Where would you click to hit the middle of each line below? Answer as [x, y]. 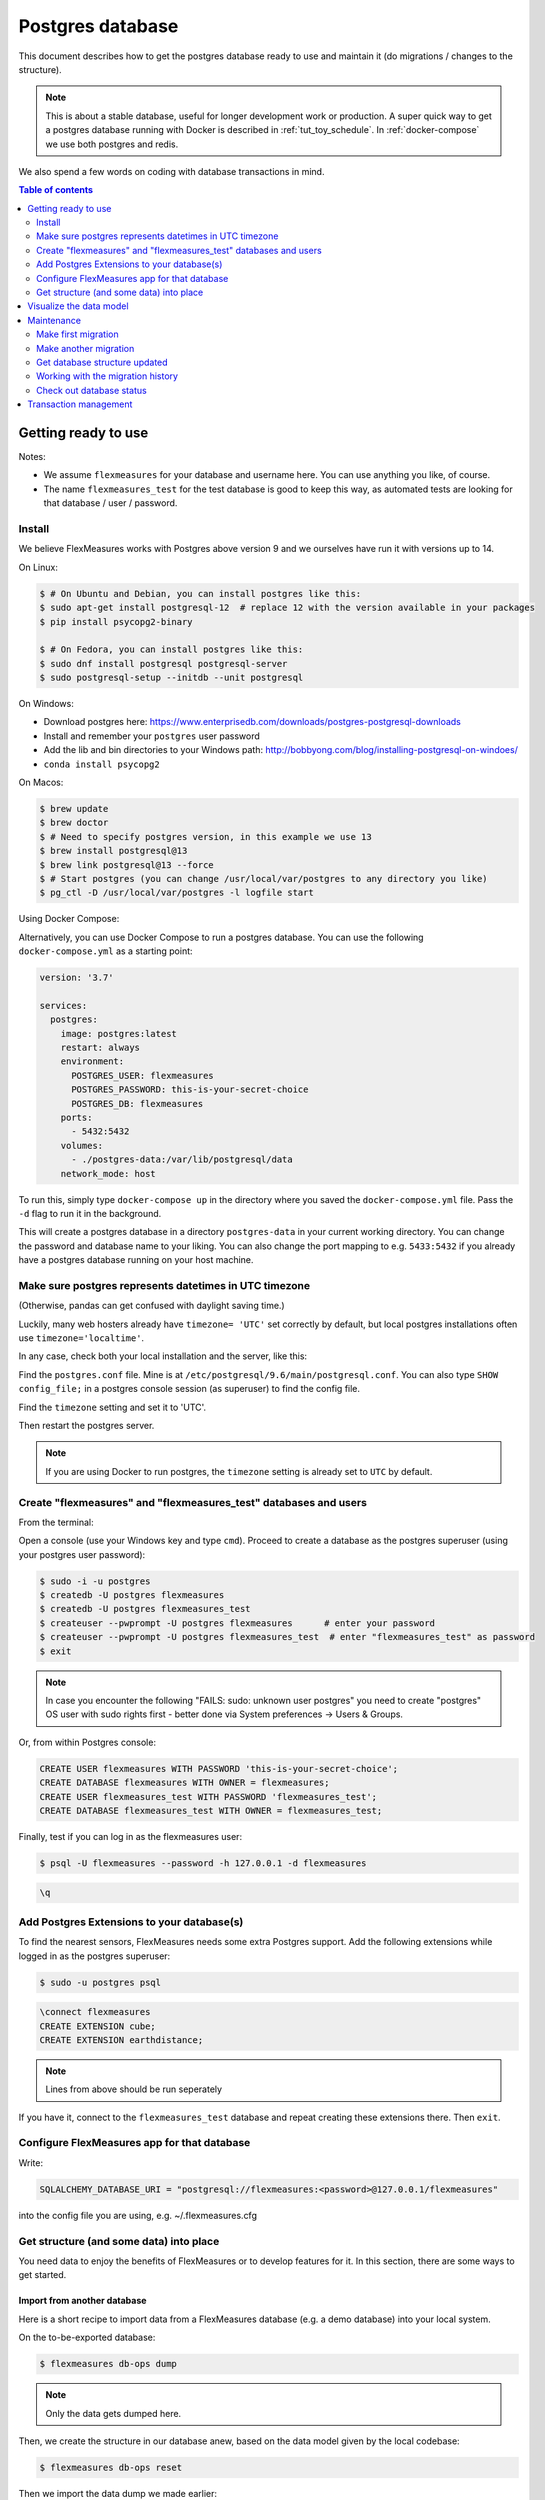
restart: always [100, 1048]
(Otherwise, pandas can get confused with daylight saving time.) [151, 1306]
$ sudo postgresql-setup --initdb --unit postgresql [171, 678]
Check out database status [91, 390]
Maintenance [54, 320]
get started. [42, 2275]
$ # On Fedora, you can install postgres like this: [171, 649]
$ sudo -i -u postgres [95, 1581]
